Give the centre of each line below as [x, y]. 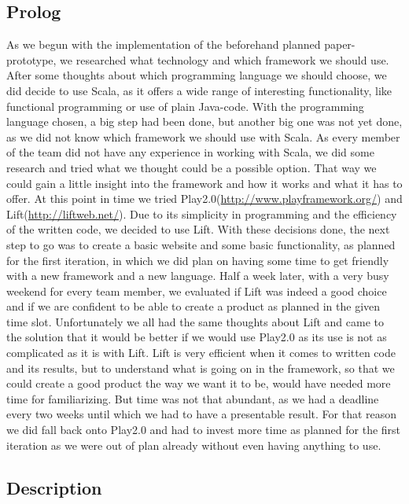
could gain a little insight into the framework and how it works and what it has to [204, 183]
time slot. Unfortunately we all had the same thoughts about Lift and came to [195, 321]
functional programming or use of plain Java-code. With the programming [185, 106]
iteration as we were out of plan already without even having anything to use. [194, 445]
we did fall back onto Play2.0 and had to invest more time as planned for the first [204, 430]
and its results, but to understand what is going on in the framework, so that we [201, 368]
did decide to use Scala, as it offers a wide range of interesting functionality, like [199, 90]
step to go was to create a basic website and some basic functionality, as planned [201, 244]
